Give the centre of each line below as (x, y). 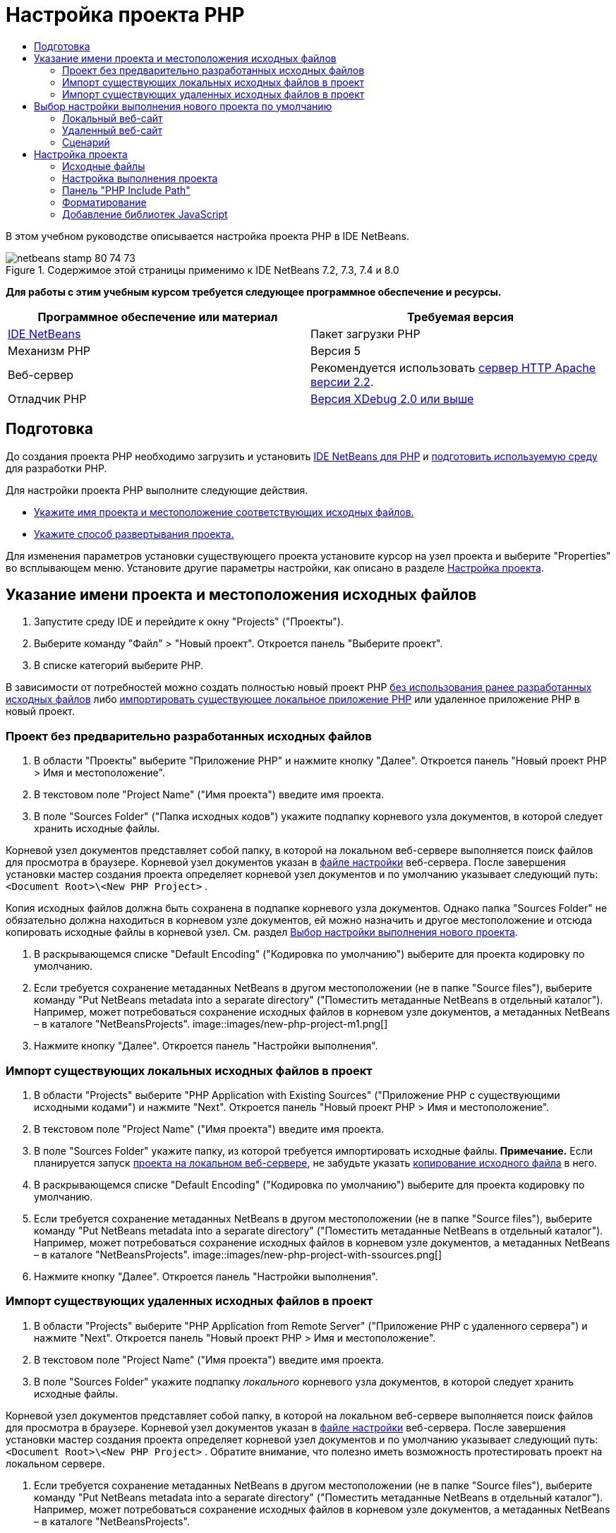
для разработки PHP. (56, 468)
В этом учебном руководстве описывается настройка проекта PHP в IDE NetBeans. (207, 236)
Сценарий (86, 142)
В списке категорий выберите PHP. (119, 666)
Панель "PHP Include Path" (126, 190)
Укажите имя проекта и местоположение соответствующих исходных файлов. (224, 512)
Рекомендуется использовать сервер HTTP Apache (453, 367)
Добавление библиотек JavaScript (145, 214)
